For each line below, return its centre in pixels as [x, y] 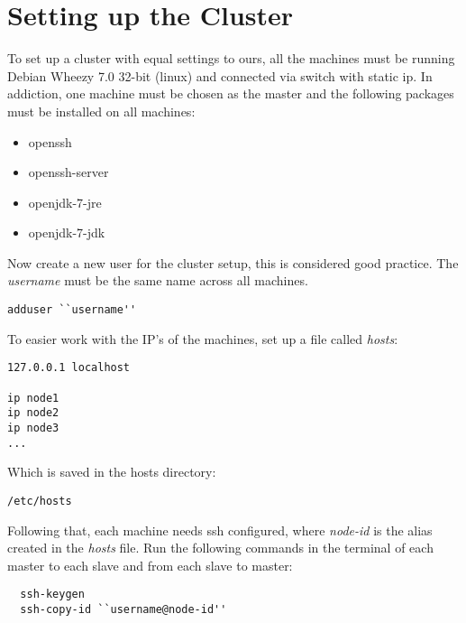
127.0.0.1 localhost [69, 368]
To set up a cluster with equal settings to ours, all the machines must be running [231, 58]
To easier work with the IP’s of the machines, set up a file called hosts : [203, 338]
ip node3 [33, 428]
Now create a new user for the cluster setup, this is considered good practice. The [233, 262]
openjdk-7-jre [65, 202]
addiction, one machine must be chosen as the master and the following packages [231, 93]
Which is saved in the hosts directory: [112, 472]
